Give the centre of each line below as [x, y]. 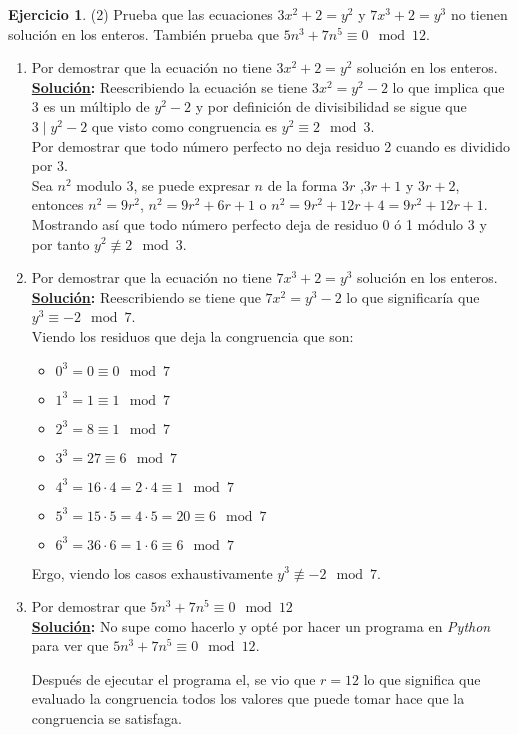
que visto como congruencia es [184, 125]
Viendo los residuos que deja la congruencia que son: [192, 335]
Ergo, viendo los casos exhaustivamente [152, 572]
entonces [57, 204]
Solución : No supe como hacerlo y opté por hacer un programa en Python [261, 625]
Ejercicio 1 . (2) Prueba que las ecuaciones [140, 14]
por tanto [60, 243]
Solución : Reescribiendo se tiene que [146, 296]
